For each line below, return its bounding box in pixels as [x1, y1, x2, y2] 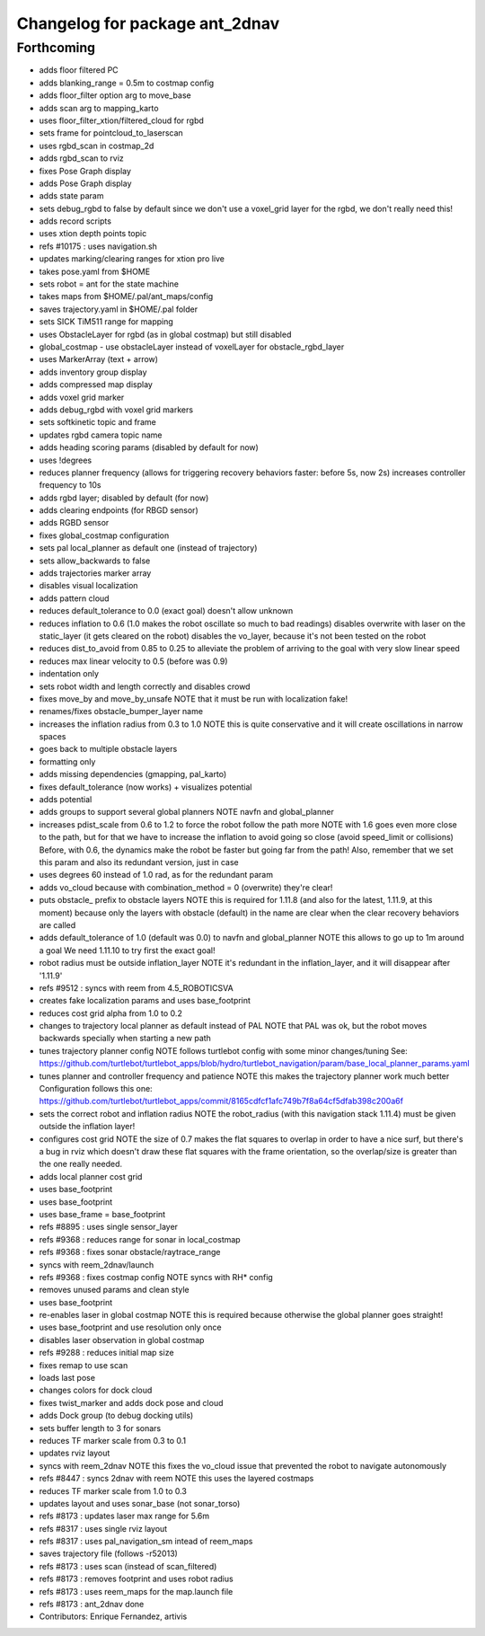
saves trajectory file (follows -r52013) [39, 1548, 179, 1559]
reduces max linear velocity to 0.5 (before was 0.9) [39, 656, 228, 667]
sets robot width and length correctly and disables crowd [39, 681, 251, 692]
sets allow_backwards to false [39, 555, 151, 566]
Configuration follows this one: [39, 1083, 153, 1094]
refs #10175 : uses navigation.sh [39, 241, 157, 252]
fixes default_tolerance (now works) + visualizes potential [39, 782, 252, 792]
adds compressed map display [39, 379, 153, 390]
